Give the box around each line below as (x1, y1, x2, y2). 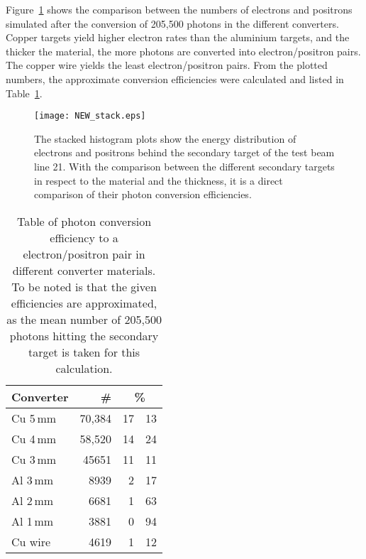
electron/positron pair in (23, 245, 145, 262)
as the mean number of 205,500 (6, 310, 162, 327)
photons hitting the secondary (9, 327, 159, 344)
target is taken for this (28, 343, 140, 360)
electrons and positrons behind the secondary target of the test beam (34, 145, 335, 160)
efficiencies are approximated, (11, 294, 157, 311)
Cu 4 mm (11, 430, 57, 447)
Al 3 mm (11, 471, 54, 488)
